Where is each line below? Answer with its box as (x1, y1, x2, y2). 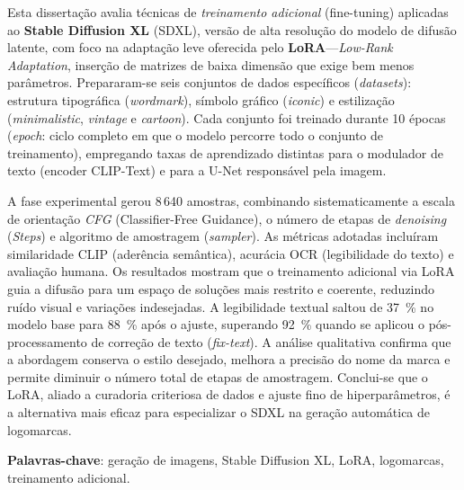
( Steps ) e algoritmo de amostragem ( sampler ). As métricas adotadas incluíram (7, 227, 439, 245)
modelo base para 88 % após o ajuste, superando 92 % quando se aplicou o (7, 315, 425, 334)
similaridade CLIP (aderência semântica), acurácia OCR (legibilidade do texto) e (7, 244, 454, 263)
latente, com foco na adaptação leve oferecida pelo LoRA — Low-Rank (7, 38, 393, 57)
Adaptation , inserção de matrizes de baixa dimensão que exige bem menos (7, 55, 415, 74)
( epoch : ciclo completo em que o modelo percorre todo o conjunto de (7, 126, 384, 145)
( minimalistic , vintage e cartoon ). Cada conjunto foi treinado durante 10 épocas (7, 108, 446, 127)
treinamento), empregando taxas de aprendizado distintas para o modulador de (7, 143, 444, 162)
